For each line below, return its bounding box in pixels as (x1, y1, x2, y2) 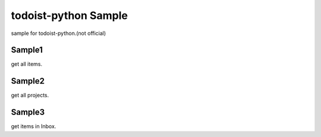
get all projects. (11, 92, 49, 99)
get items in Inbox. (11, 123, 56, 130)
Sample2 (11, 76, 45, 86)
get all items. (11, 60, 43, 68)
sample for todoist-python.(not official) (11, 30, 106, 37)
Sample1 (11, 45, 43, 55)
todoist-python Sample (11, 9, 128, 22)
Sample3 (11, 107, 45, 117)
